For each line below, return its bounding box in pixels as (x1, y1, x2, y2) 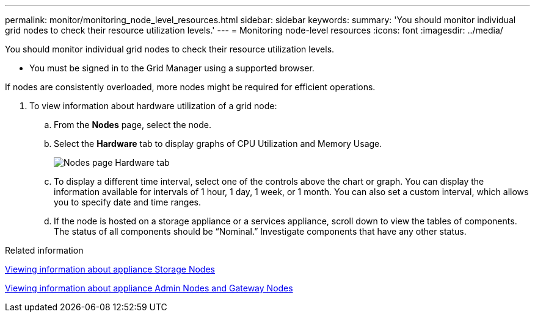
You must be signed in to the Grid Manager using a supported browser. (29, 63, 315, 73)
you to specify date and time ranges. (54, 197, 202, 207)
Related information (5, 245, 84, 255)
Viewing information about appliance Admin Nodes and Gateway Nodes (5, 283, 293, 293)
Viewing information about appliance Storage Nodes (5, 264, 215, 274)
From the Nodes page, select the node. (54, 119, 211, 130)
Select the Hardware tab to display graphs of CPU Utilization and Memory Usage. (54, 138, 382, 149)
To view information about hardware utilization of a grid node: (29, 101, 277, 111)
